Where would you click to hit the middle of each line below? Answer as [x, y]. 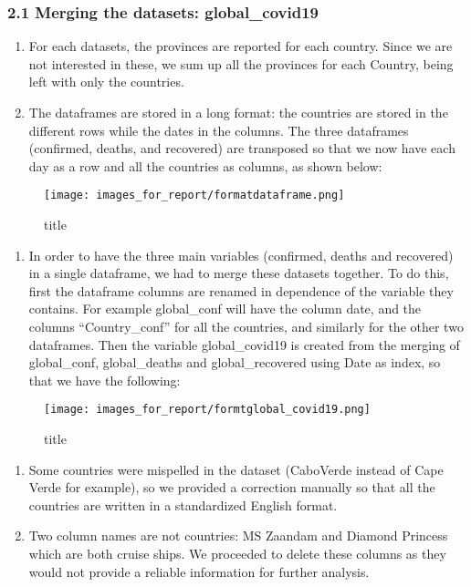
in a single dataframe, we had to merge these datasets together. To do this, [239, 273]
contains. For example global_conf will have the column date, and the [225, 309]
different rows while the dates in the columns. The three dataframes [219, 130]
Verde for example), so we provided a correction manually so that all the [232, 487]
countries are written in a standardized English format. [183, 505]
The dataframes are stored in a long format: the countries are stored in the [238, 112]
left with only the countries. [106, 82]
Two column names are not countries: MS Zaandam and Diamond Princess [238, 536]
